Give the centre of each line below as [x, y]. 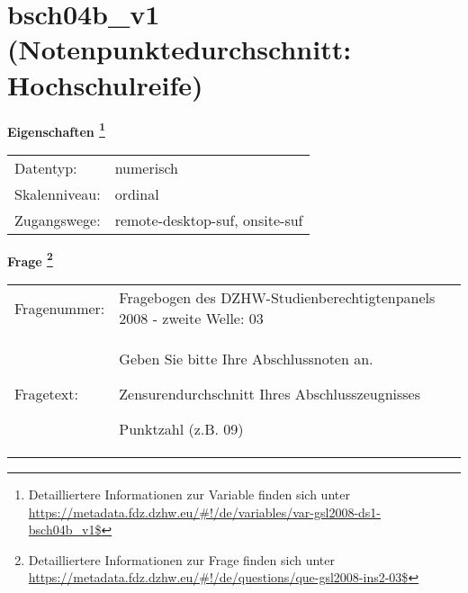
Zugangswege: [58, 220]
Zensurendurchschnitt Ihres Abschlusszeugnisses [270, 394]
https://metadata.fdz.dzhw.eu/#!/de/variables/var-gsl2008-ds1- [205, 512]
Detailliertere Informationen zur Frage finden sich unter [182, 559]
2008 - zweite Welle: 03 [191, 318]
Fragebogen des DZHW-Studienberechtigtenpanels [277, 297]
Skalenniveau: [58, 193]
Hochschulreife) [105, 84]
